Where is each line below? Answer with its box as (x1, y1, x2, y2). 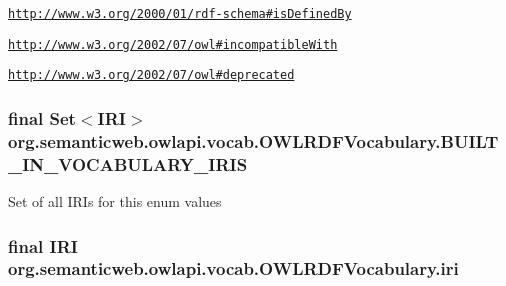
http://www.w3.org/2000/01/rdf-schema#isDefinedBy (8, 7, 352, 21)
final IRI (8, 233, 78, 258)
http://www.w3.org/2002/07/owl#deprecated (8, 68, 295, 83)
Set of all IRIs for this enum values (8, 191, 222, 212)
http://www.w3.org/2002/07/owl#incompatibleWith (8, 37, 338, 52)
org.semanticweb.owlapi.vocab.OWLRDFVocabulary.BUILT (8, 128, 499, 153)
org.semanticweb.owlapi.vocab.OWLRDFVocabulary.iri (8, 256, 459, 281)
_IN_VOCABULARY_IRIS (8, 151, 248, 176)
